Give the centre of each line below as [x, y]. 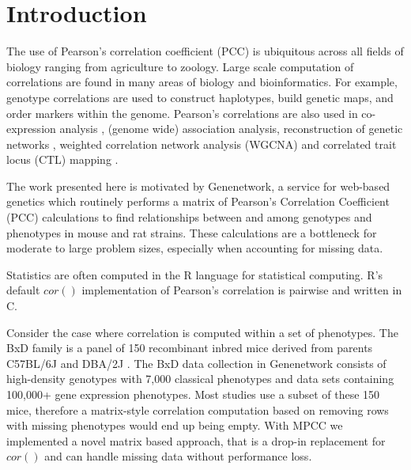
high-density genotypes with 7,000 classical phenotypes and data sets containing [200, 379]
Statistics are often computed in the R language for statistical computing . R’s [195, 274]
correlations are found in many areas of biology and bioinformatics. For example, [202, 82]
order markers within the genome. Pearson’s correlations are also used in [182, 113]
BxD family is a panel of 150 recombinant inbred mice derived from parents [190, 348]
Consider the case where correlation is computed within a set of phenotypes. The [202, 332]
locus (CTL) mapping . [62, 159]
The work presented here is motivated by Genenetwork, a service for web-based [198, 186]
